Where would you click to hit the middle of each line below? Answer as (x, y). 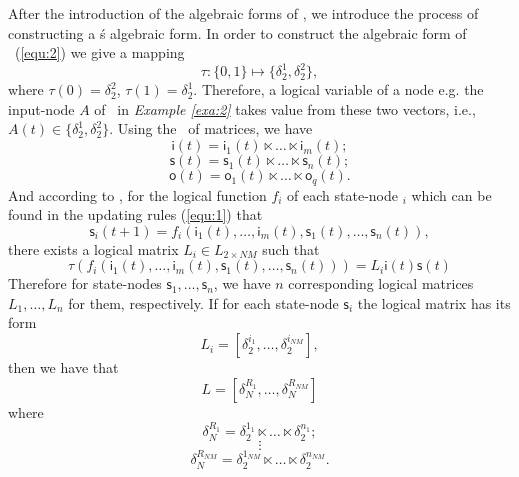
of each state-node (343, 194)
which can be (451, 194)
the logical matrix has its (434, 302)
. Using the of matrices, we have (211, 128)
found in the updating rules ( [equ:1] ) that (135, 214)
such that (291, 248)
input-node (41, 108)
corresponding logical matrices (381, 283)
